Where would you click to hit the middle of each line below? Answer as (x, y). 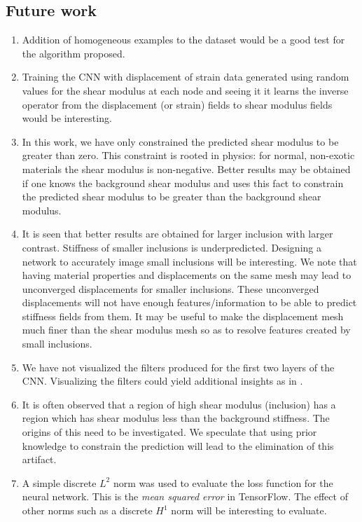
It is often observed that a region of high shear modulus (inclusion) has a (179, 404)
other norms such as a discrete (87, 510)
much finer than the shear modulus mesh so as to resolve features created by (186, 330)
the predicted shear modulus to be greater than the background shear (172, 197)
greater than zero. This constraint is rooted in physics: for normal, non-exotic (188, 155)
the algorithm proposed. (74, 53)
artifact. (39, 459)
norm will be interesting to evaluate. (249, 510)
